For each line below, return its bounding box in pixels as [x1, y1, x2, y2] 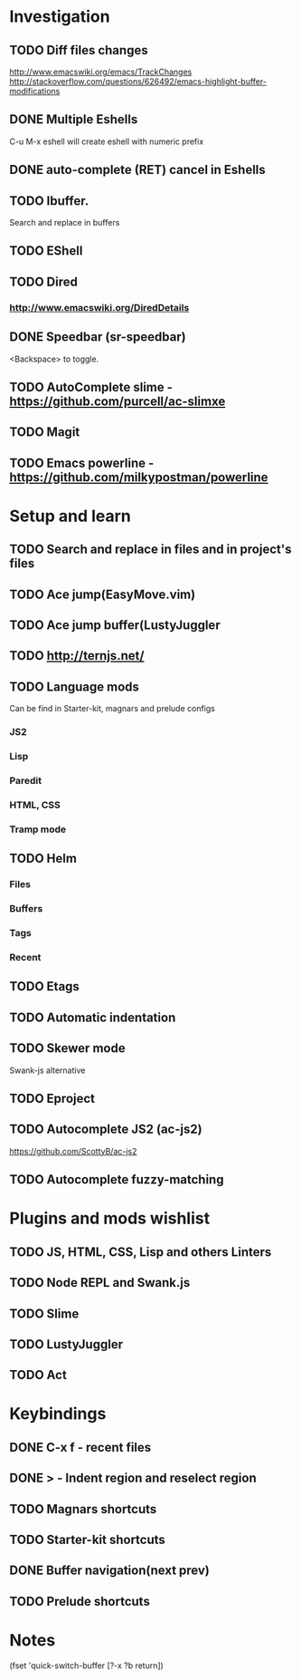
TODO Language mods [9, 679, 140, 694]
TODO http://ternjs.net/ [9, 648, 145, 663]
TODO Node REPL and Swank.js [9, 1275, 191, 1290]
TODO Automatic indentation [9, 1009, 176, 1025]
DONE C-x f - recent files [9, 1439, 152, 1455]
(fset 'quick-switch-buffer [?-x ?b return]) [9, 1660, 165, 1671]
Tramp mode [9, 823, 67, 835]
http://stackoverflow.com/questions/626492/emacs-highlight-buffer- [9, 76, 267, 87]
